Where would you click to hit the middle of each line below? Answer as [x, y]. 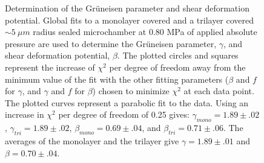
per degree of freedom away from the [177, 67]
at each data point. [219, 91]
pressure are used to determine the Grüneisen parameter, [111, 43]
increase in [25, 114]
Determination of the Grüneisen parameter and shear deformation [127, 8]
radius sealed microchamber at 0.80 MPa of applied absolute [145, 32]
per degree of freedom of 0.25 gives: [124, 114]
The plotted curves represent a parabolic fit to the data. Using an [127, 102]
